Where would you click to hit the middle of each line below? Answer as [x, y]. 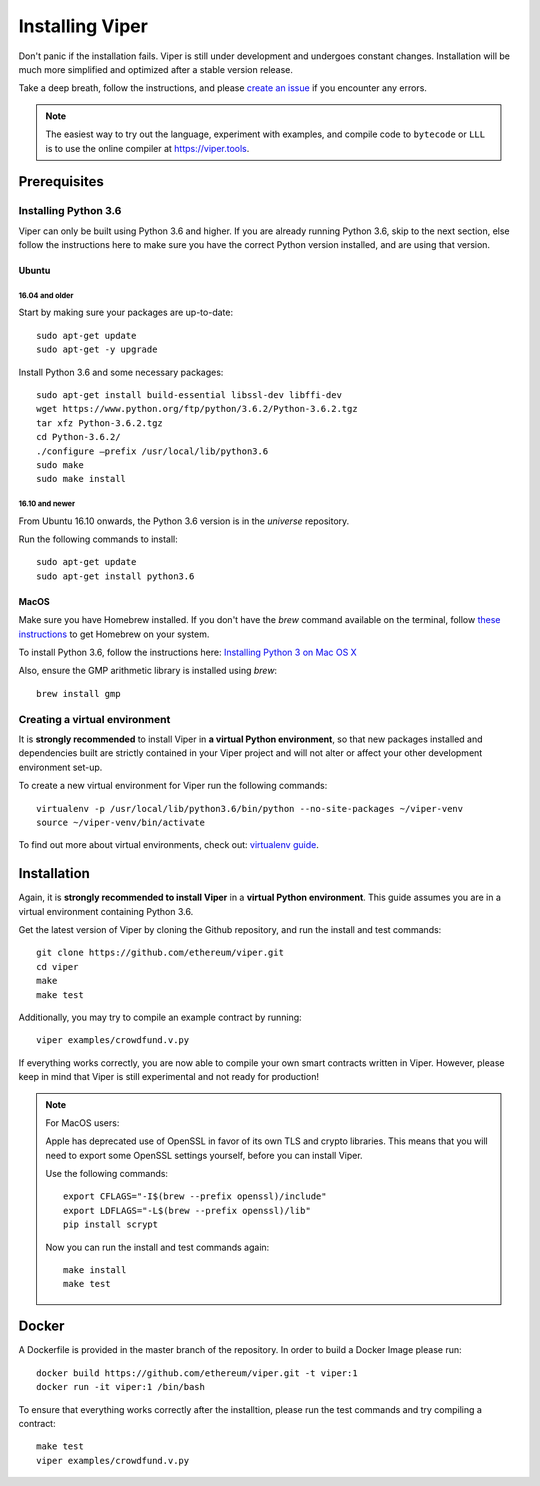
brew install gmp [78, 693]
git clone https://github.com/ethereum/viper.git [160, 953]
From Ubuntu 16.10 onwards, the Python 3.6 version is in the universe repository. [184, 521]
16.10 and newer [46, 504]
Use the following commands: [107, 1174]
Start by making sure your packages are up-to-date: [126, 312]
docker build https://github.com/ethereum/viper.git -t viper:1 [197, 1373]
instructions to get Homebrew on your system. [114, 634]
